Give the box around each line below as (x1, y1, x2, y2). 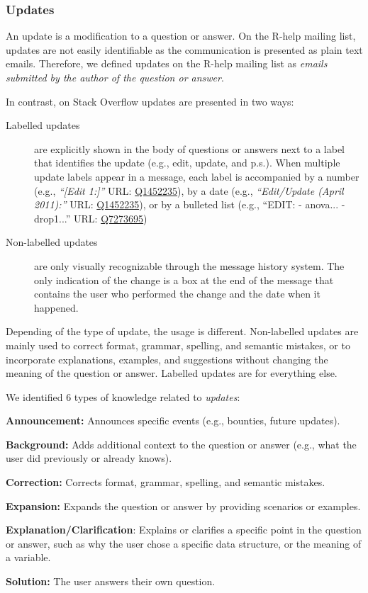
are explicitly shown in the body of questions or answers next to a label (34, 141, 345, 156)
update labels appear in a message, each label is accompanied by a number (34, 169, 359, 183)
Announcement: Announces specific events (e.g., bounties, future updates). (6, 413, 340, 428)
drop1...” (34, 210, 71, 225)
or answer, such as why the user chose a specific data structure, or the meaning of (6, 536, 362, 550)
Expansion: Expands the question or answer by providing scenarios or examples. (6, 498, 361, 513)
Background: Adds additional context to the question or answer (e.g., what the (6, 436, 357, 451)
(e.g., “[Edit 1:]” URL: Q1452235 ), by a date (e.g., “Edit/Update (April (34, 183, 344, 198)
